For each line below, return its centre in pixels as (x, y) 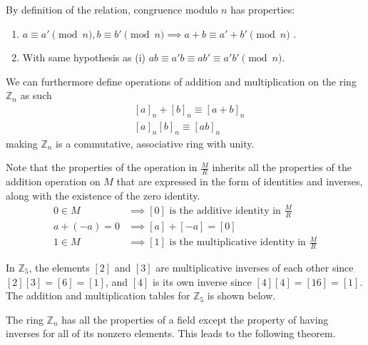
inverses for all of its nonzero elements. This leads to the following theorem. (171, 333)
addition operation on (53, 181)
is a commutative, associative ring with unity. (155, 143)
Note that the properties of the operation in (102, 167)
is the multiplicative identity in (237, 243)
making (22, 143)
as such (36, 95)
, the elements (59, 268)
